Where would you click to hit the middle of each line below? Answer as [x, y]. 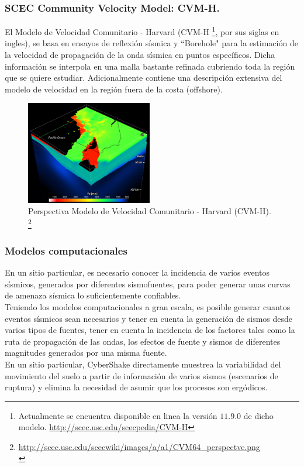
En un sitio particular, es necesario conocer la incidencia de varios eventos [137, 272]
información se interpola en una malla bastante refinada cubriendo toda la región [150, 66]
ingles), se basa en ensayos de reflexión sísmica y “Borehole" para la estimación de [151, 43]
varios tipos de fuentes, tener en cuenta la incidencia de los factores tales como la [150, 330]
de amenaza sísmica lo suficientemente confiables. [93, 295]
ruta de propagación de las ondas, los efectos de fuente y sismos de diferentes [143, 341]
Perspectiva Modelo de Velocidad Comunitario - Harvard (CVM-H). [150, 211]
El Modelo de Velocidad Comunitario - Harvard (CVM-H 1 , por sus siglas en [142, 31]
